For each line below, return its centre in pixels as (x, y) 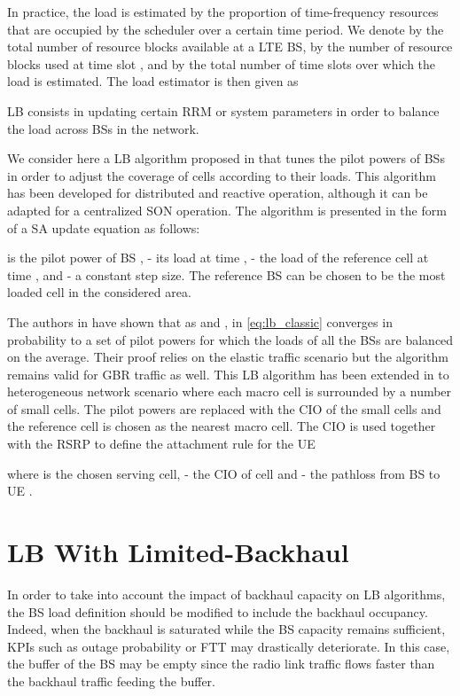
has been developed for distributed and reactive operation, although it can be (218, 193)
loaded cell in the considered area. (99, 292)
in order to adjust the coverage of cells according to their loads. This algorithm (222, 175)
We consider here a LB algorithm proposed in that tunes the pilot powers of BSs (226, 158)
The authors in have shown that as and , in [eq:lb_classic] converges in (200, 321)
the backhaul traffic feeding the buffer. (111, 680)
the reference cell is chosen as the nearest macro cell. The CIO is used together (222, 426)
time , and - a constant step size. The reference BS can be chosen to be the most (226, 274)
